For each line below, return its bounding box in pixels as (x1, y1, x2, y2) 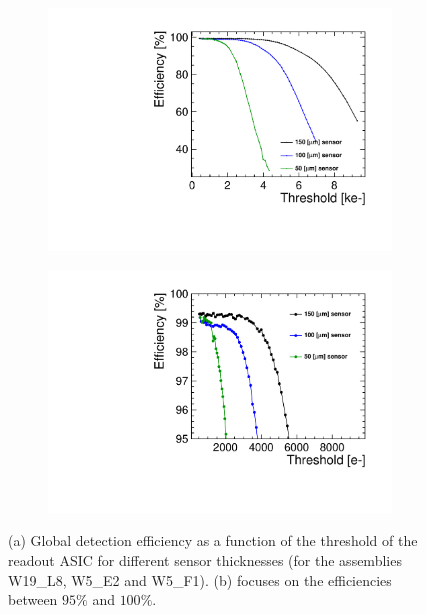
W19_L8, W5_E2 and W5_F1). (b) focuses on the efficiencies (8, 569, 392, 590)
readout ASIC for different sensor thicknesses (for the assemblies (8, 550, 402, 570)
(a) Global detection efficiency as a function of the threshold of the (8, 530, 418, 551)
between (8, 589, 58, 610)
